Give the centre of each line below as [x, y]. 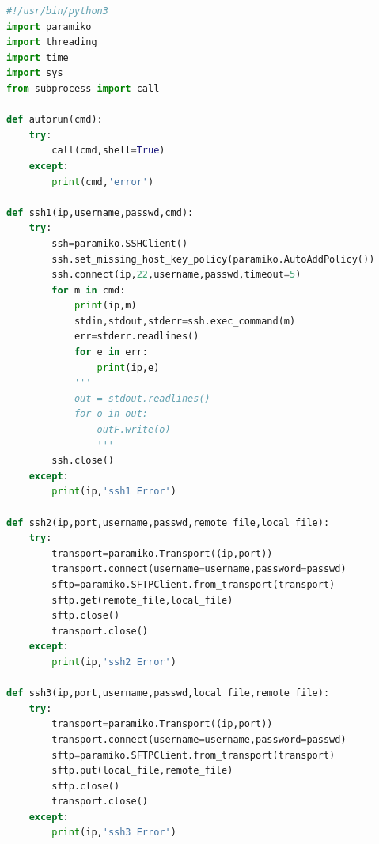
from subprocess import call [83, 88]
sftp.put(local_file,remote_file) [142, 771]
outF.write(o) [134, 430]
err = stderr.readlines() [136, 337]
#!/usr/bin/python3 [57, 11]
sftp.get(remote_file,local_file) [142, 600]
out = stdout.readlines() [142, 398]
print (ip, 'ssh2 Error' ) [114, 662]
